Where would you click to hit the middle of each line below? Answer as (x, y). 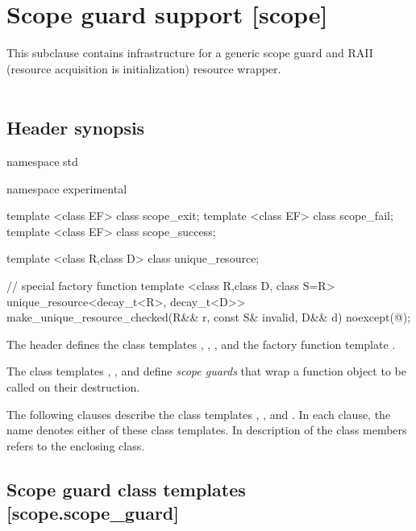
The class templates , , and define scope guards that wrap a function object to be (206, 371)
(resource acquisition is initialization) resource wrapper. (144, 68)
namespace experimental (67, 188)
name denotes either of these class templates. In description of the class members (207, 430)
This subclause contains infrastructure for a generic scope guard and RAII (190, 53)
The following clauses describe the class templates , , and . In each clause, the (199, 414)
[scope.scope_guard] (93, 513)
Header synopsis (76, 128)
